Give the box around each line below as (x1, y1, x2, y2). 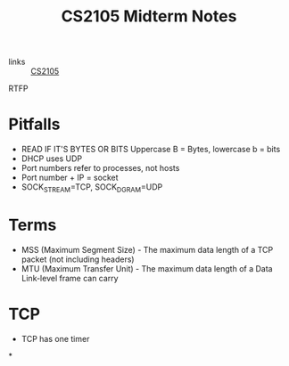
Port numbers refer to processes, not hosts (21, 163, 180, 174)
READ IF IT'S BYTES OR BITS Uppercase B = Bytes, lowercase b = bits (21, 144, 281, 155)
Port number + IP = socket (21, 172, 119, 183)
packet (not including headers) (21, 254, 135, 264)
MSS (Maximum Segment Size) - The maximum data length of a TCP (21, 244, 274, 255)
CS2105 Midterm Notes (61, 6, 237, 27)
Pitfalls (8, 114, 61, 134)
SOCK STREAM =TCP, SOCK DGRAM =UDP (21, 182, 163, 194)
